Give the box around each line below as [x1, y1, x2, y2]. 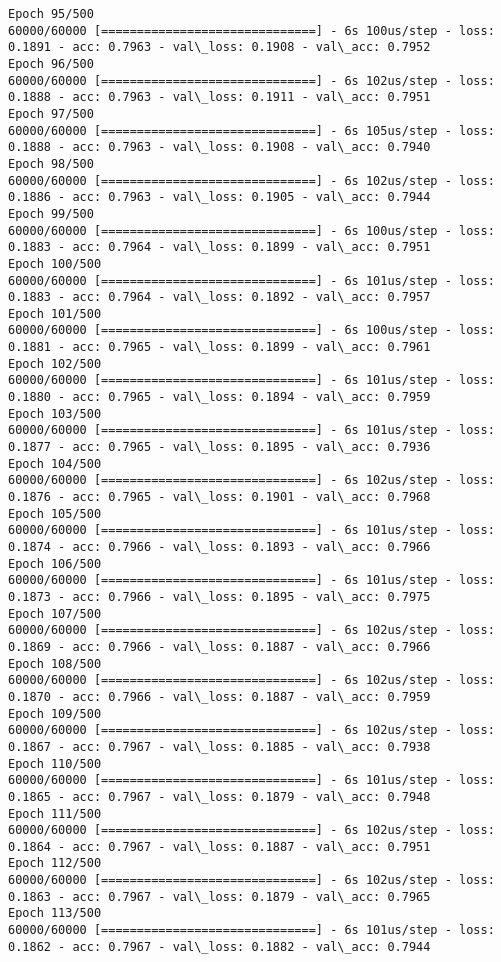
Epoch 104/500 [8, 456, 102, 471]
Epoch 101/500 [8, 306, 102, 321]
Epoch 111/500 [8, 806, 102, 821]
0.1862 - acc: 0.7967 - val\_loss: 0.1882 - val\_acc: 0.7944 [8, 939, 431, 954]
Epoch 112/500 [8, 856, 102, 871]
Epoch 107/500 [8, 606, 102, 621]
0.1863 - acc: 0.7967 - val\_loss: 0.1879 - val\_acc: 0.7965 [8, 889, 431, 904]
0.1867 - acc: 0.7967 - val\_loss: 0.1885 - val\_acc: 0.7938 [8, 739, 431, 754]
